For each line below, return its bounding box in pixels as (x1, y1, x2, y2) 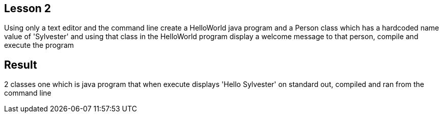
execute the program (4, 41, 74, 50)
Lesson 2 (4, 2, 51, 15)
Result (4, 58, 37, 71)
